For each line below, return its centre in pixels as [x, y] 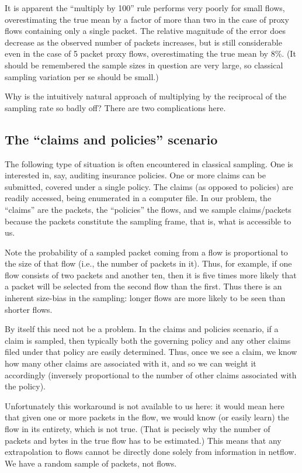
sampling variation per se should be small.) [82, 76]
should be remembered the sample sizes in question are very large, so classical [144, 65]
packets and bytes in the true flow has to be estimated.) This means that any [143, 440]
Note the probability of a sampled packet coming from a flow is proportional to [146, 252]
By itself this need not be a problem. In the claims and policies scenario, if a [142, 329]
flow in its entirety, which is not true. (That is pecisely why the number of [138, 429]
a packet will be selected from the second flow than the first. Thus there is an [143, 286]
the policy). [25, 386]
